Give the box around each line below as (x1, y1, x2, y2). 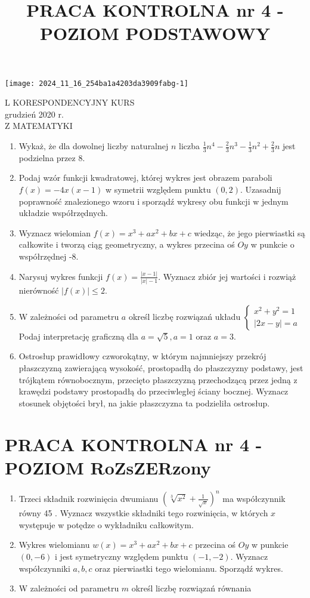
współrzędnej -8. (18, 249, 79, 262)
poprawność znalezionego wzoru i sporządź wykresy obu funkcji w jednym (18, 195, 289, 207)
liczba (179, 140, 200, 152)
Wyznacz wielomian (18, 226, 91, 239)
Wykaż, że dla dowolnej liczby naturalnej (18, 140, 169, 152)
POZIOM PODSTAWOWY (39, 21, 271, 45)
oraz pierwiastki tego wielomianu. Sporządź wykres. (95, 562, 283, 574)
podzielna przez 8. (18, 151, 85, 164)
